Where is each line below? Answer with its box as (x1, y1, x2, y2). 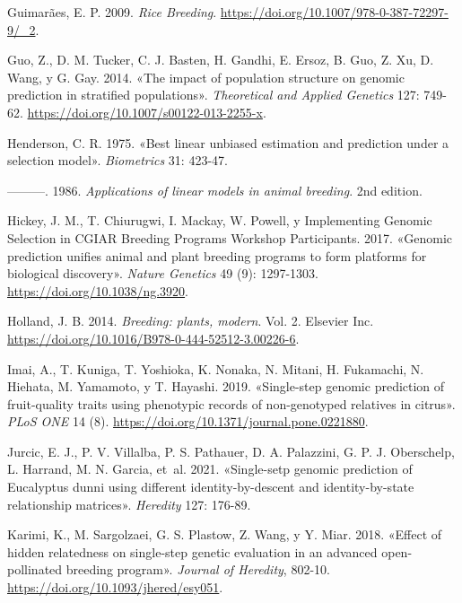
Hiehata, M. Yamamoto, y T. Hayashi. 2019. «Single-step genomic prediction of (7, 377, 445, 396)
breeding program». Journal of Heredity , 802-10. (65, 560, 330, 579)
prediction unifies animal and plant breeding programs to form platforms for (7, 246, 427, 265)
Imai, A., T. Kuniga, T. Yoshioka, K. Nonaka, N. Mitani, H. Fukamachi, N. (7, 359, 424, 378)
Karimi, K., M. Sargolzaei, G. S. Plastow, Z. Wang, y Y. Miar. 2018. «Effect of (7, 525, 442, 544)
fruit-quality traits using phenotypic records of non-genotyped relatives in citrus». (7, 394, 456, 413)
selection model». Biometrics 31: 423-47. (7, 151, 228, 170)
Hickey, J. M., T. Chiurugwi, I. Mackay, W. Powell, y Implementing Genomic (7, 211, 432, 230)
